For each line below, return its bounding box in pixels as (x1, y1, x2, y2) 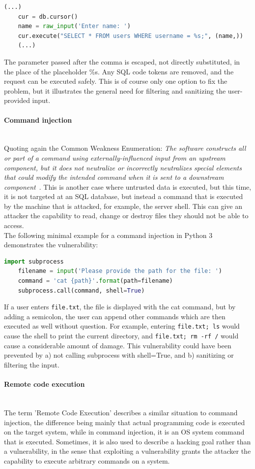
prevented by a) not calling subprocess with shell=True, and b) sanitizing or (4, 350, 234, 360)
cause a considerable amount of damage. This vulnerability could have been (4, 340, 231, 350)
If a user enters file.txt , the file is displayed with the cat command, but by (4, 301, 236, 312)
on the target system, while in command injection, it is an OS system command (4, 427, 245, 437)
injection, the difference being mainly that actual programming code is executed (4, 417, 245, 427)
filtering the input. (4, 359, 59, 369)
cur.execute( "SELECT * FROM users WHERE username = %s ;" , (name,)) (18, 32, 243, 39)
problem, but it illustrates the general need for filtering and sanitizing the (4, 85, 226, 96)
